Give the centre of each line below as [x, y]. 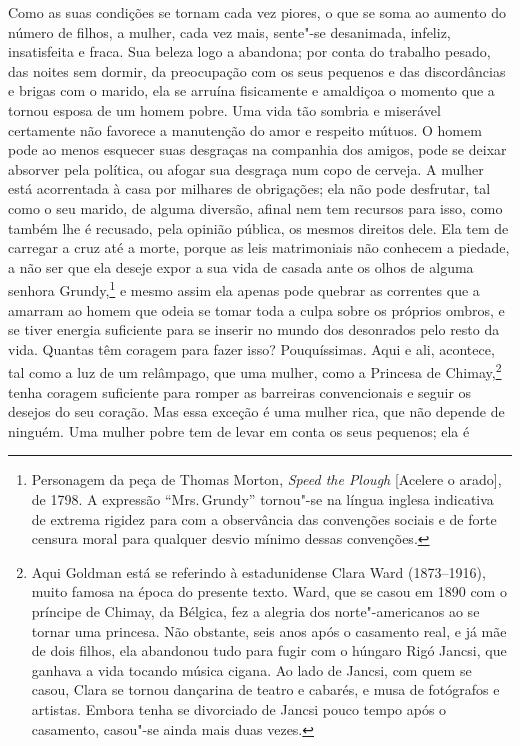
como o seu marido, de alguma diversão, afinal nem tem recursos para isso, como [255, 207]
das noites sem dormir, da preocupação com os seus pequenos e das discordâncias [257, 70]
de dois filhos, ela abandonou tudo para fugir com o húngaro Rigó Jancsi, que [269, 650]
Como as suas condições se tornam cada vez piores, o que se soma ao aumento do [257, 12]
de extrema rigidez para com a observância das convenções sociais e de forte [264, 518]
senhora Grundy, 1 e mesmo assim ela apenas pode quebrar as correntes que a [244, 288]
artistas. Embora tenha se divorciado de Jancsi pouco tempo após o [239, 708]
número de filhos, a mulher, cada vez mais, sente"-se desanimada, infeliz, [229, 31]
